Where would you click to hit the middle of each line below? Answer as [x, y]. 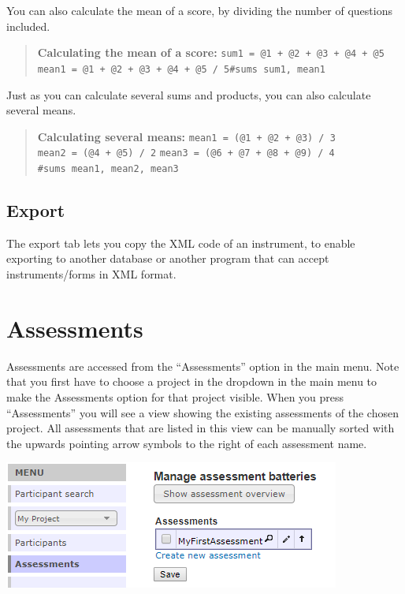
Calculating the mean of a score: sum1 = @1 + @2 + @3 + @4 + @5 [211, 52]
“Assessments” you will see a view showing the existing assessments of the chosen [202, 412]
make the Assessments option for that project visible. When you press [175, 396]
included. [28, 26]
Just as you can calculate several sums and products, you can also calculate [189, 94]
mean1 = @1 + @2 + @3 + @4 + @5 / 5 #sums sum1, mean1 [181, 69]
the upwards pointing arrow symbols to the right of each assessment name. [187, 443]
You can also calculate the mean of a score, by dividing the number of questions [199, 10]
